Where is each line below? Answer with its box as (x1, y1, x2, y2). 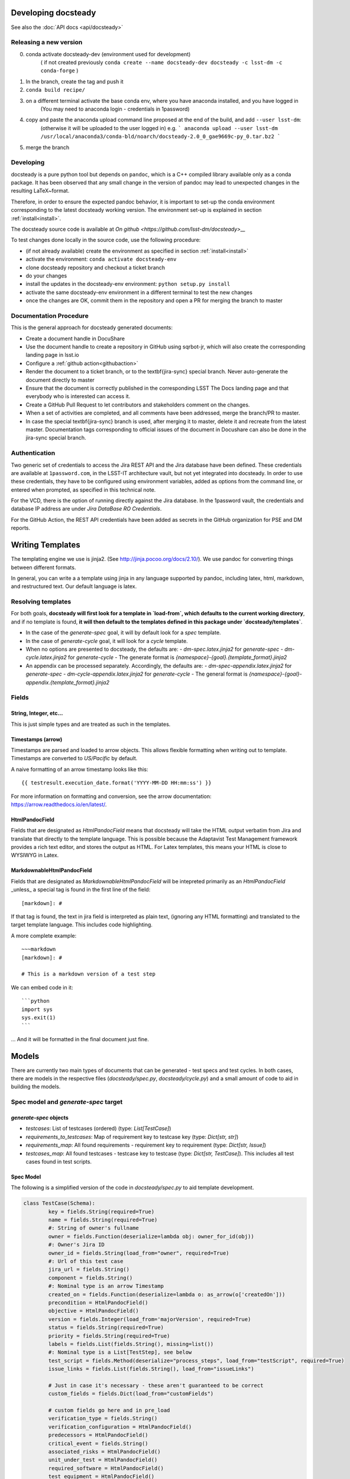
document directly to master (25, 376, 95, 383)
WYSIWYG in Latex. (11, 852, 59, 859)
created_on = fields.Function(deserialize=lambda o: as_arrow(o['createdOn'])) (48, 1291, 286, 1298)
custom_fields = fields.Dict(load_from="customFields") (48, 1390, 214, 1397)
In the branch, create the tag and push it (25, 77, 124, 85)
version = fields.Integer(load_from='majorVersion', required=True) (48, 1316, 251, 1322)
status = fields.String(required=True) (48, 1324, 164, 1331)
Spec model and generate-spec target (11, 1098, 123, 1106)
